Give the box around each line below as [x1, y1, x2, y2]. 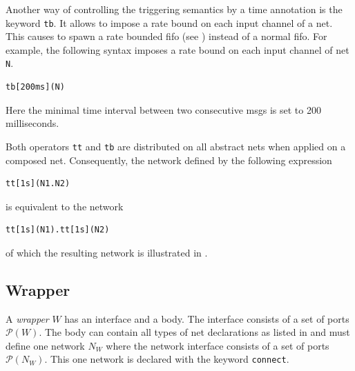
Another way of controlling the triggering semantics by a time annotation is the [6, 2, 343, 16]
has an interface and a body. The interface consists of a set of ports [64, 311, 349, 325]
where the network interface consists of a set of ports [106, 338, 329, 352]
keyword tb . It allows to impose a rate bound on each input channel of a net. [6, 15, 333, 30]
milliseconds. [6, 116, 59, 130]
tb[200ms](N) [6, 82, 65, 92]
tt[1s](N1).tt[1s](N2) [6, 225, 110, 235]
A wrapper [6, 311, 49, 325]
